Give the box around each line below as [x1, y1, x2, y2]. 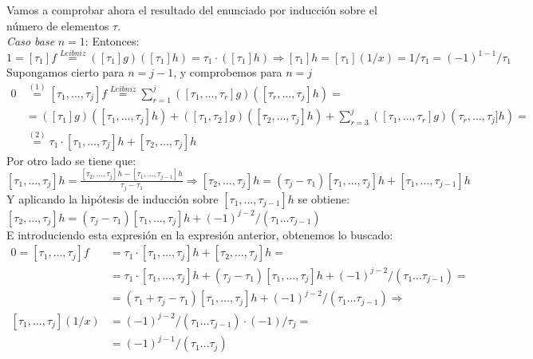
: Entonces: [85, 33, 140, 49]
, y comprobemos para [173, 64, 282, 80]
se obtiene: [298, 191, 350, 207]
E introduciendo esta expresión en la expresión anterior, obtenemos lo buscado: [6, 226, 393, 243]
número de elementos [6, 17, 109, 34]
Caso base [6, 33, 55, 49]
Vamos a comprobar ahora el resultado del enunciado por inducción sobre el [6, 2, 377, 18]
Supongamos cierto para [6, 64, 124, 80]
